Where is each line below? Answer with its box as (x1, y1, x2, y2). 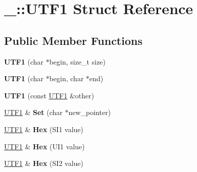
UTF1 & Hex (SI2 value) (4, 158, 84, 168)
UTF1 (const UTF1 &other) (4, 90, 94, 100)
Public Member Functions (4, 32, 142, 48)
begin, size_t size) (49, 56, 106, 67)
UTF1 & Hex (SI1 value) (4, 124, 84, 134)
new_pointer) (68, 107, 111, 118)
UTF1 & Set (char (4, 107, 63, 118)
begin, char (49, 73, 84, 84)
